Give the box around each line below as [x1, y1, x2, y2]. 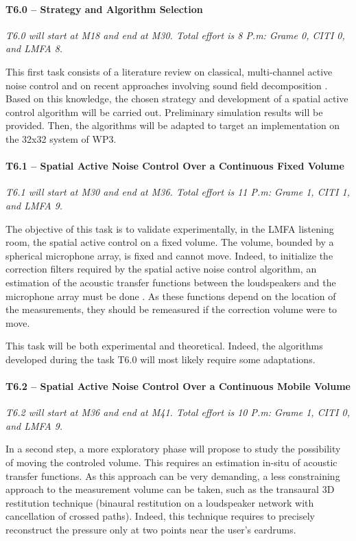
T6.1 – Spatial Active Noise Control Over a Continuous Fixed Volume [5, 159, 344, 173]
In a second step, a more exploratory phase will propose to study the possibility [5, 441, 341, 456]
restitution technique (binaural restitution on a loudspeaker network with [5, 495, 314, 509]
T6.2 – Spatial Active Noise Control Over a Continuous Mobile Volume [5, 379, 351, 393]
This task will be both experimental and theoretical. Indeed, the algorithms [5, 338, 323, 353]
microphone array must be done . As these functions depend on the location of [5, 288, 336, 303]
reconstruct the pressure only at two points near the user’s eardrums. [5, 522, 296, 537]
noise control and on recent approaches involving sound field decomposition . [5, 78, 328, 92]
